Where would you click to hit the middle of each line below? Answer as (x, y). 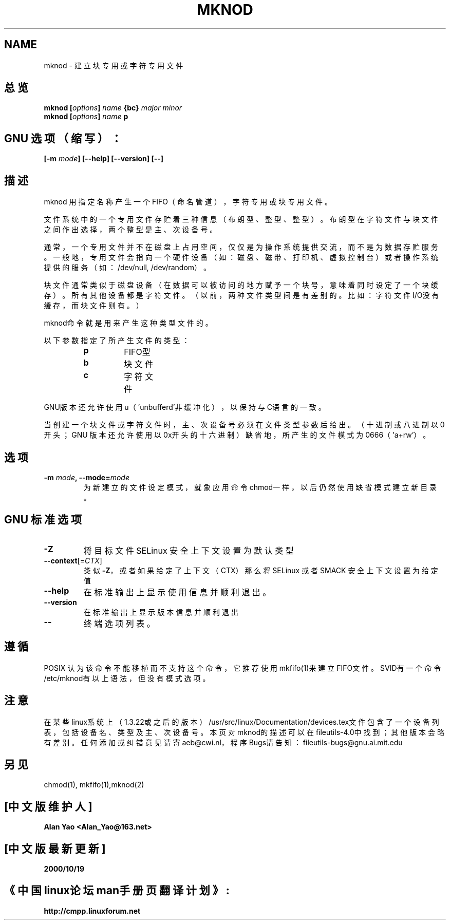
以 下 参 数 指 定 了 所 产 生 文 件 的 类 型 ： (117, 341)
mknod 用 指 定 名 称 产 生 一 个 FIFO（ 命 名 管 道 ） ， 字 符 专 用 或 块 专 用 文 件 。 (188, 202)
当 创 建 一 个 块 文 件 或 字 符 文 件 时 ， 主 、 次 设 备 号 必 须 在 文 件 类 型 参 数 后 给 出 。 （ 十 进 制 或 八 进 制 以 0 (244, 425)
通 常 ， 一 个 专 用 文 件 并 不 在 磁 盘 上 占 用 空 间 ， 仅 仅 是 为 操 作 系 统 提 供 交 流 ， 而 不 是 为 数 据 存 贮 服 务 (241, 247)
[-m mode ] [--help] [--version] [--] (104, 159)
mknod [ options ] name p (86, 117)
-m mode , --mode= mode (87, 477)
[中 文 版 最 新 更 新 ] (55, 848)
